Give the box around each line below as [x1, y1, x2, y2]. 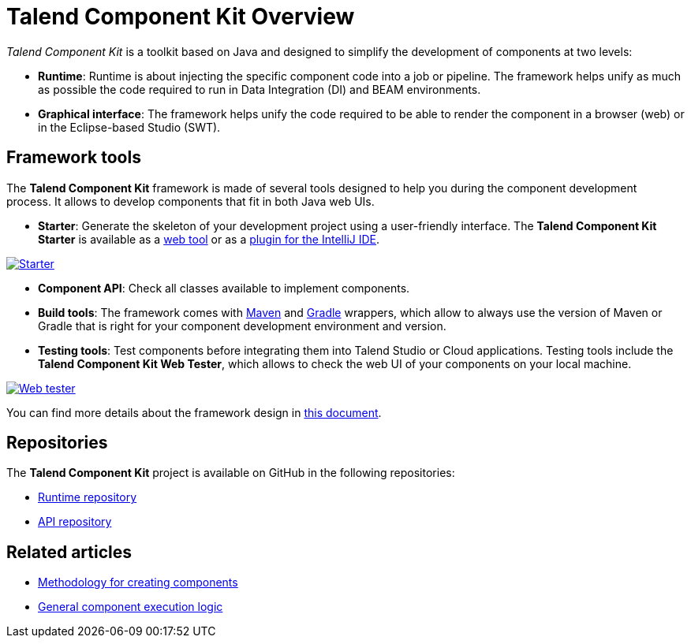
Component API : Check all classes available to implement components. [38, 281, 410, 295]
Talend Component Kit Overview [6, 3, 355, 30]
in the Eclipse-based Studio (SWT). [38, 120, 221, 134]
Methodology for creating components [38, 575, 238, 590]
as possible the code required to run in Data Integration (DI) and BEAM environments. [38, 82, 481, 96]
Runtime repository [38, 490, 137, 504]
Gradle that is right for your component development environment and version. [38, 318, 446, 333]
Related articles [6, 542, 132, 562]
